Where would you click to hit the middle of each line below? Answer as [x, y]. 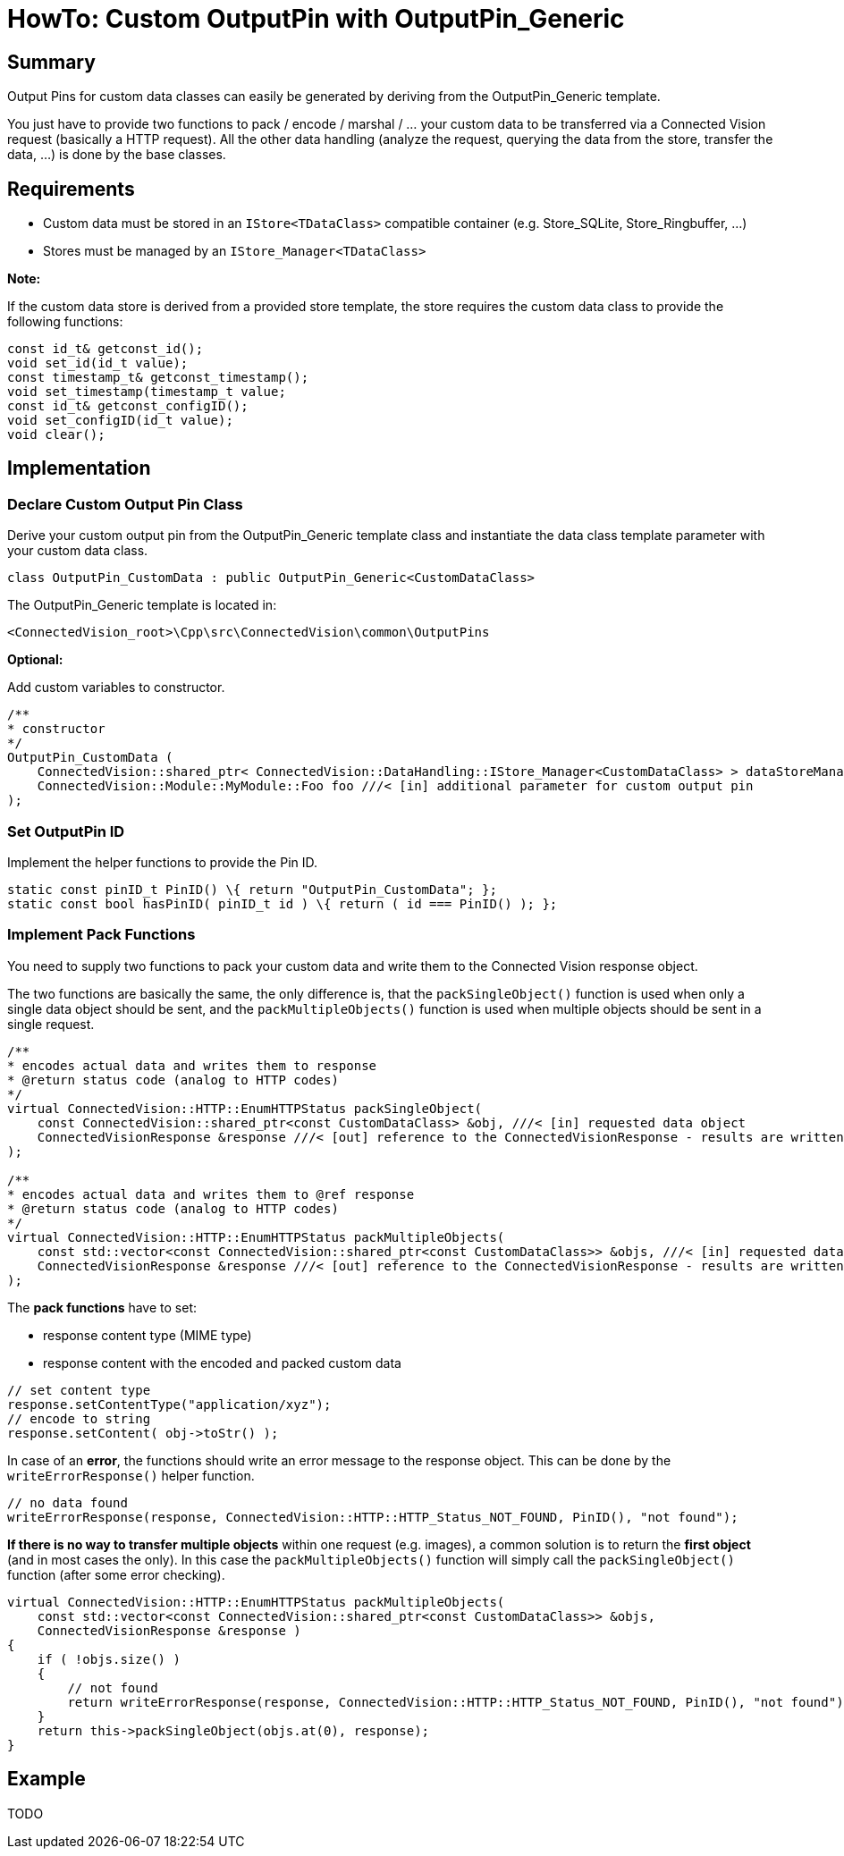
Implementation [79, 468]
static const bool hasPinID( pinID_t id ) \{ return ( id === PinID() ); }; [283, 903]
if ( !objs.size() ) [109, 1659]
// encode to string [79, 1418]
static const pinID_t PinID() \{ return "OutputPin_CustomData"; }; [252, 889]
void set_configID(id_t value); [120, 421]
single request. [51, 1024]
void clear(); [56, 435]
